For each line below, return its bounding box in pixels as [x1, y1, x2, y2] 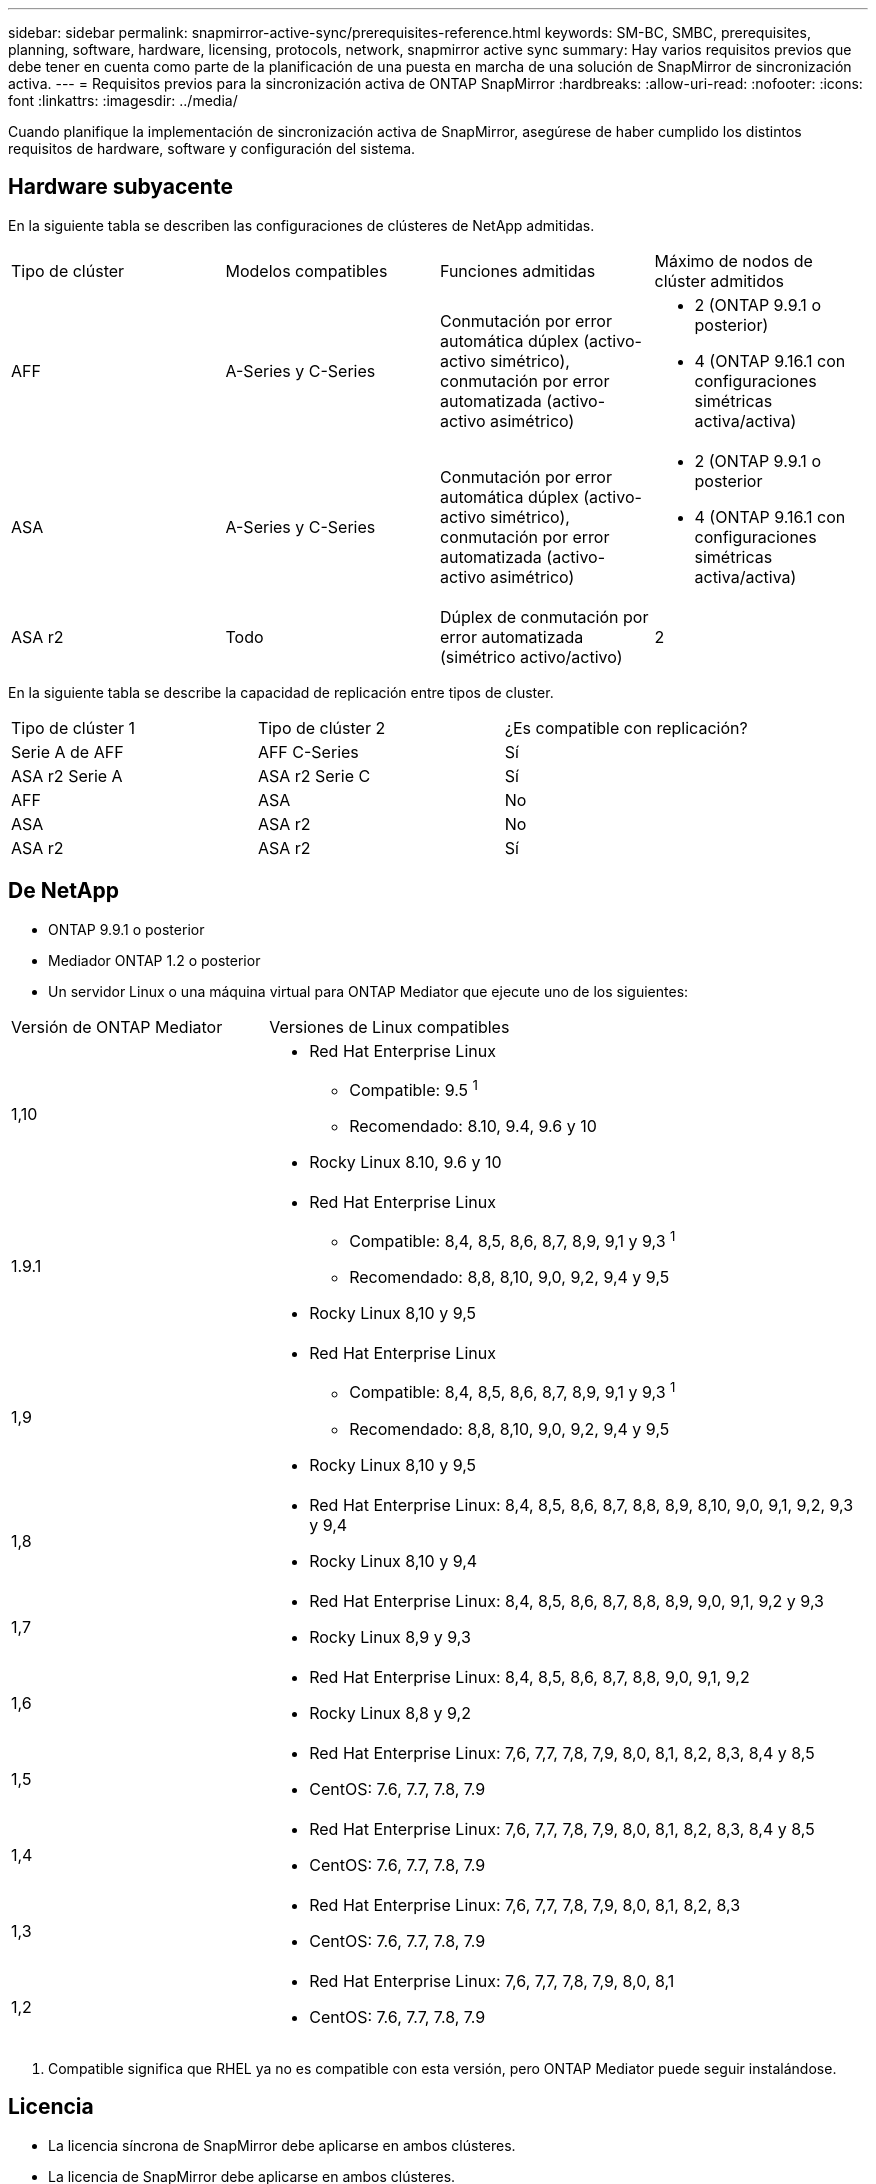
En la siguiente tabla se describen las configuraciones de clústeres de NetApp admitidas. [8, 216, 595, 234]
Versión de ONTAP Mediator [11, 1016, 223, 1037]
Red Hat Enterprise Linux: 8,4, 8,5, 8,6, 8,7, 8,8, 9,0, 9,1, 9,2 [309, 1666, 750, 1687]
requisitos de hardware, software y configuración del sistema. [8, 140, 416, 157]
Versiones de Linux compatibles [269, 1016, 510, 1037]
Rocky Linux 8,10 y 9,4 [309, 1550, 478, 1571]
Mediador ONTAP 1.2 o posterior [48, 951, 261, 969]
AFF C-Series [257, 741, 359, 762]
